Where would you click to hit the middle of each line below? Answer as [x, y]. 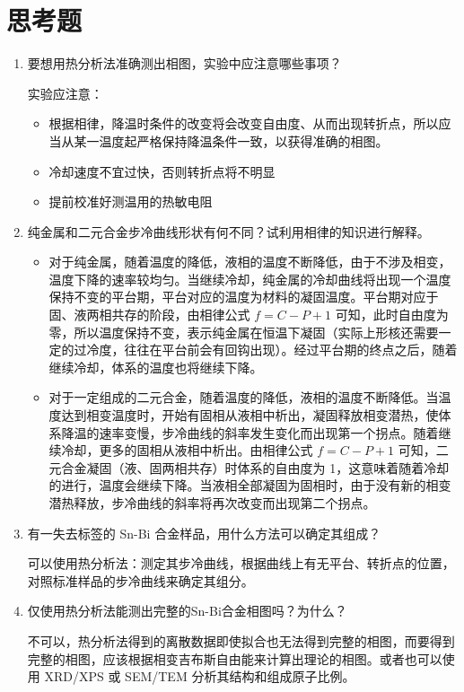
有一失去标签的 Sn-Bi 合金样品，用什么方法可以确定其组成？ [204, 533]
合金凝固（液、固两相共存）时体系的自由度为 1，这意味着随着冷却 [255, 467]
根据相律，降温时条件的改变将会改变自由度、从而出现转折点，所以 [244, 123]
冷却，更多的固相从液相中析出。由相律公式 [187, 450]
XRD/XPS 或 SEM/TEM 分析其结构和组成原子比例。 [200, 676]
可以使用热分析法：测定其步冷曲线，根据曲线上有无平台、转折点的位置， [241, 563]
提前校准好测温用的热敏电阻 [131, 201]
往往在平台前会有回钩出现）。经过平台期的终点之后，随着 [291, 350]
